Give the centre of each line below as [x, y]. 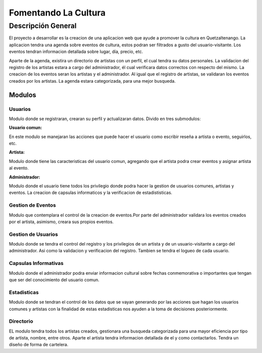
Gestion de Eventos [33, 205]
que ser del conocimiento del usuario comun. [54, 280]
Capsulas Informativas [36, 264]
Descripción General [43, 26]
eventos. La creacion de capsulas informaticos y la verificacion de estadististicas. [90, 193]
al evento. [19, 168]
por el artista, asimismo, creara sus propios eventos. [61, 222]
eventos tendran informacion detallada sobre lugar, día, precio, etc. [76, 52]
